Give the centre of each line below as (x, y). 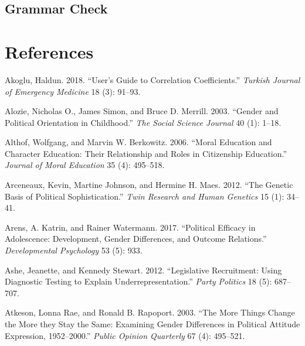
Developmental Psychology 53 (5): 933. (74, 250)
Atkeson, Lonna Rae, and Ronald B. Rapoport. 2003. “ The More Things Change (150, 312)
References (49, 51)
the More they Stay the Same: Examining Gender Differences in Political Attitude (152, 324)
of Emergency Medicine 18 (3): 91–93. (73, 91)
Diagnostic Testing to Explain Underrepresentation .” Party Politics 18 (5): (138, 281)
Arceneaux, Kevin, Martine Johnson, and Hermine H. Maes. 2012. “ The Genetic (149, 185)
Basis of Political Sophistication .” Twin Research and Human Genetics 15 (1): (145, 196)
